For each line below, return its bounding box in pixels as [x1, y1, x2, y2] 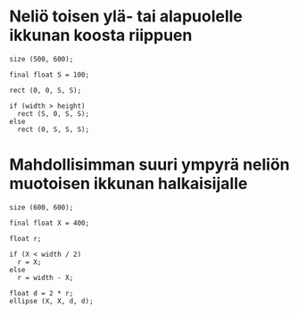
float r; [9, 234, 42, 243]
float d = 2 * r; [9, 288, 74, 298]
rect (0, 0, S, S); [9, 86, 82, 95]
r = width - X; [17, 273, 74, 282]
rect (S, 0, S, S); [17, 109, 90, 118]
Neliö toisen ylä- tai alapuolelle [9, 6, 244, 27]
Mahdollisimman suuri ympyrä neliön [9, 154, 290, 175]
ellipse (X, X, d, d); [9, 296, 94, 305]
